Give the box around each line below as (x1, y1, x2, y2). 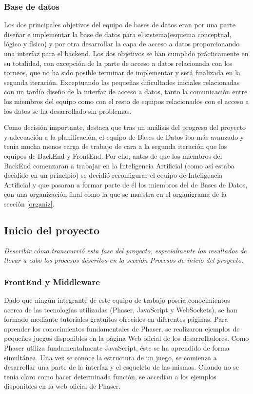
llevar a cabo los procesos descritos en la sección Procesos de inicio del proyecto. (4, 255, 244, 265)
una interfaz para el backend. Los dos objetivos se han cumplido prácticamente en (4, 48, 249, 58)
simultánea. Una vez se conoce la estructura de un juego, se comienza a (4, 352, 217, 362)
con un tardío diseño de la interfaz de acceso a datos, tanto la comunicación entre (4, 86, 248, 97)
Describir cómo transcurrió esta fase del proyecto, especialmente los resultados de (4, 245, 247, 255)
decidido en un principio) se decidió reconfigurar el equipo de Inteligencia (4, 170, 223, 180)
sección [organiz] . (4, 198, 55, 208)
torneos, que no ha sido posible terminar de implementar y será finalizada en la (4, 67, 241, 78)
